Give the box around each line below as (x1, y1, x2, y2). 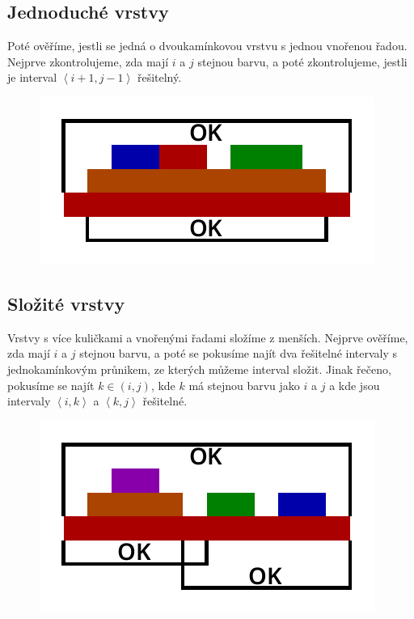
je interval (7, 69, 57, 86)
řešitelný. (137, 69, 182, 86)
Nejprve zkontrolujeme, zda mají (7, 53, 169, 70)
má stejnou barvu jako (188, 376, 300, 393)
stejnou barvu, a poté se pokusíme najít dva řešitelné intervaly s (79, 345, 398, 362)
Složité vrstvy (7, 290, 125, 316)
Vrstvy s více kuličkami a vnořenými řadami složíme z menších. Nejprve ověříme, (7, 329, 408, 346)
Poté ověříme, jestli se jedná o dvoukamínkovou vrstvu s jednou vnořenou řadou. (7, 37, 408, 54)
